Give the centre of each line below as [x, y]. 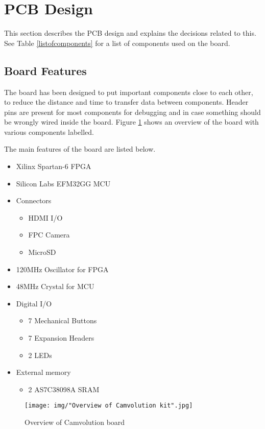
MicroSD [42, 252]
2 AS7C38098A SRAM [64, 389]
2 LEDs [40, 355]
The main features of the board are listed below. [80, 149]
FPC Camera [49, 235]
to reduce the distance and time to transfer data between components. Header [126, 102]
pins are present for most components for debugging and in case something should [132, 112]
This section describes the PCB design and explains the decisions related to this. [130, 33]
